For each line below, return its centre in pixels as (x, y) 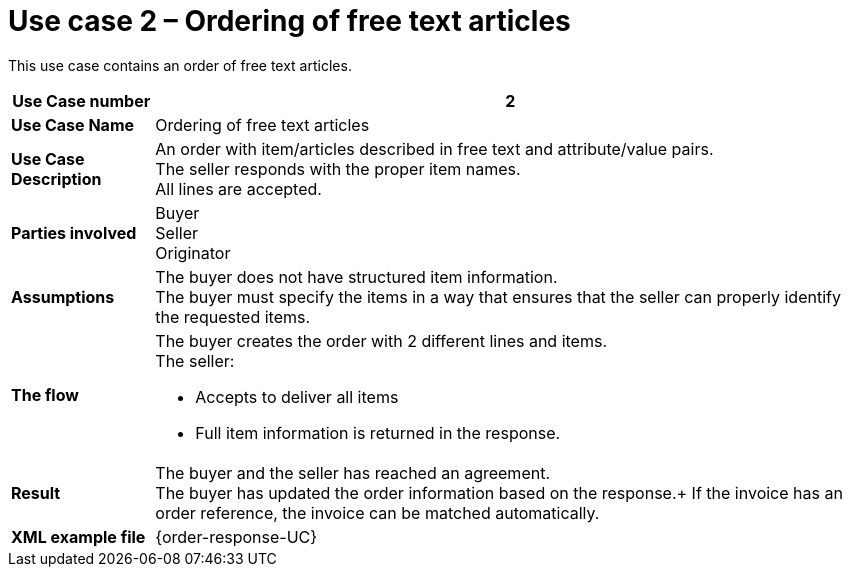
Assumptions (63, 296)
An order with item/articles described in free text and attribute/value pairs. (434, 148)
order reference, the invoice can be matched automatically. (377, 512)
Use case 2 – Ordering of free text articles (289, 21)
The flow (45, 394)
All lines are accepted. (238, 188)
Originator (193, 252)
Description (56, 178)
